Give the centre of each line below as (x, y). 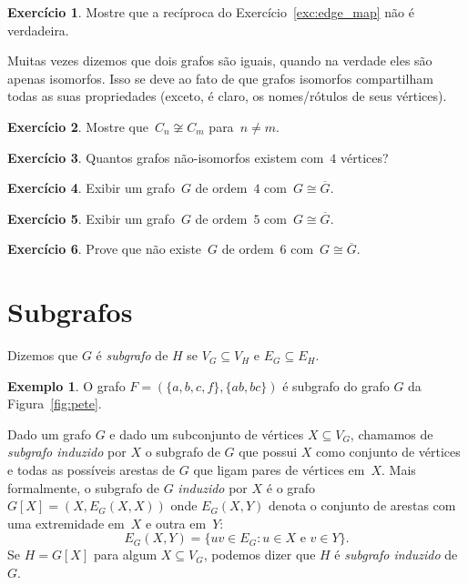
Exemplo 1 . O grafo (66, 385)
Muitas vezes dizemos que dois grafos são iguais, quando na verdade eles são (220, 61)
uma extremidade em (66, 523)
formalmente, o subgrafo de (83, 487)
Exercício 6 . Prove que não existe (105, 249)
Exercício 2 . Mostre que (78, 126)
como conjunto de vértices (388, 452)
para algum (125, 555)
